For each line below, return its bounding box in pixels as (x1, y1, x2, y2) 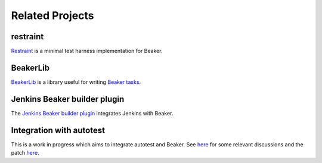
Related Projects (11, 9, 95, 22)
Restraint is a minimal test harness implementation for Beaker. (11, 48, 163, 55)
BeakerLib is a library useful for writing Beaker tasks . (11, 78, 141, 86)
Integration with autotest (11, 125, 106, 135)
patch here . (11, 149, 39, 156)
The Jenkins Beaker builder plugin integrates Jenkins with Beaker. (11, 109, 174, 117)
